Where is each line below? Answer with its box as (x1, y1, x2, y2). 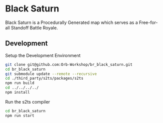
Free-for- (139, 19, 158, 25)
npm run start (5, 113, 35, 118)
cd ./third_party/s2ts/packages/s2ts (5, 76, 84, 81)
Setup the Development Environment (5, 52, 81, 58)
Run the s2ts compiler (5, 99, 50, 105)
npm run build (5, 81, 35, 86)
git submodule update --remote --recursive (5, 71, 97, 76)
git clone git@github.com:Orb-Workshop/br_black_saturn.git (5, 62, 133, 67)
